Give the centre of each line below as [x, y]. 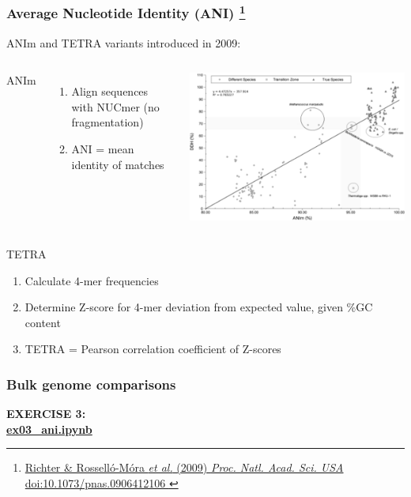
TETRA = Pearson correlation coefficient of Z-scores [153, 349]
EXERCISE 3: [46, 414]
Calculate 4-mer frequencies [92, 280]
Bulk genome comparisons [91, 384]
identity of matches [118, 164]
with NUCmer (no [115, 106]
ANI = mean [103, 149]
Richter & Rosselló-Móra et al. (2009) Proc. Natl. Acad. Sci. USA [184, 467]
